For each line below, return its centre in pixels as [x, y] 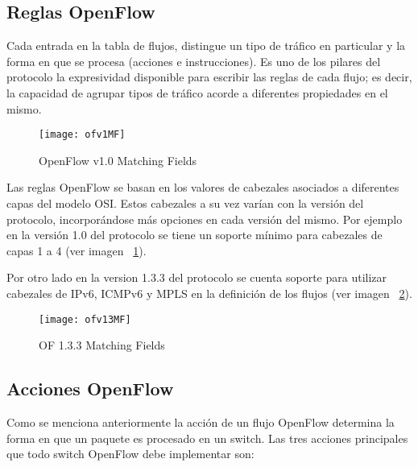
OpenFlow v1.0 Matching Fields [118, 160]
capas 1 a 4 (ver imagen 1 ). [77, 250]
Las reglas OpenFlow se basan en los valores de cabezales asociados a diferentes [203, 187]
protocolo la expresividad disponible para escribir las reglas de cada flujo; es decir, [209, 77]
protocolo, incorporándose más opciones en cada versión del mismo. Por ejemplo [205, 219]
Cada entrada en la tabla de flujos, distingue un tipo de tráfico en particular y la [206, 45]
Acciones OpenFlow [90, 388]
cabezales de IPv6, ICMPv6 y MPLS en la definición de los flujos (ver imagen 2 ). [209, 293]
